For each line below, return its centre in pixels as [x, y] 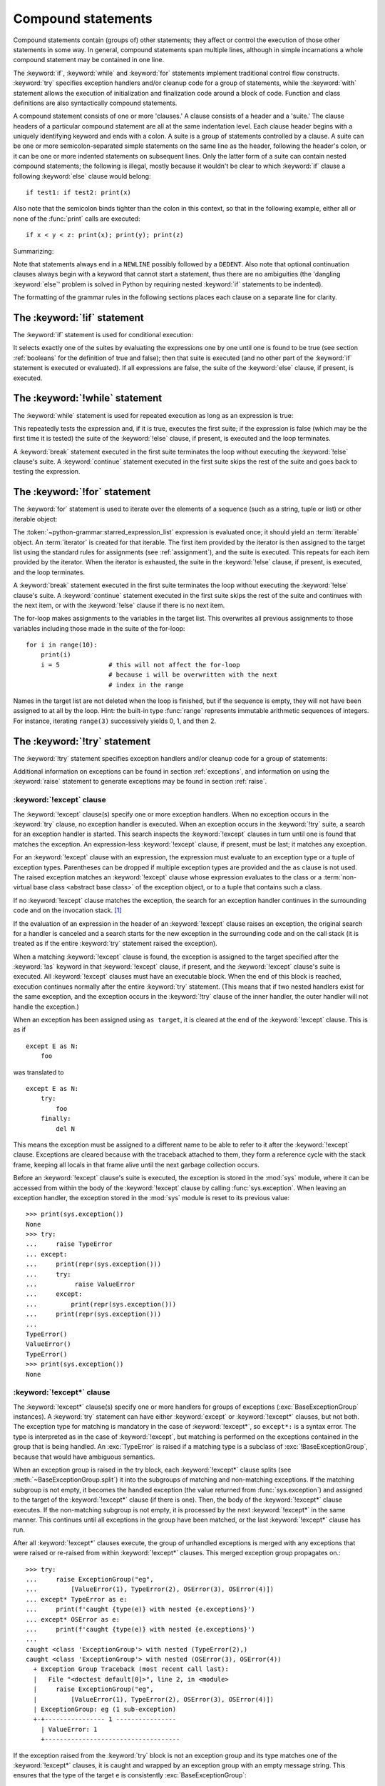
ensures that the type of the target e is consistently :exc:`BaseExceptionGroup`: [130, 1775]
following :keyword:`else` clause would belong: [82, 176]
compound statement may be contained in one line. [88, 60]
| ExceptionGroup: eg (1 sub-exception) [105, 1710]
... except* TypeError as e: [77, 1599]
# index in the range [146, 685]
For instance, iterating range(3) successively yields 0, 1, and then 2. [115, 721]
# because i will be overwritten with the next [193, 675]
